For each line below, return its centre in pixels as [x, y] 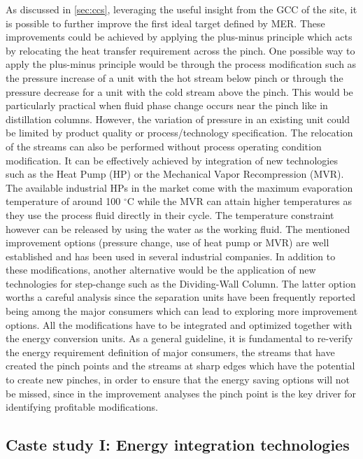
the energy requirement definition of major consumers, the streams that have [170, 352]
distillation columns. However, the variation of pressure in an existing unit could [178, 119]
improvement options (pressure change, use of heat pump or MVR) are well [168, 242]
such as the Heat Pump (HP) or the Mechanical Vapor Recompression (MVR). [175, 174]
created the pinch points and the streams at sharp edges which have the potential [180, 366]
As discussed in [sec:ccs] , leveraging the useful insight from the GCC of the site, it [181, 9]
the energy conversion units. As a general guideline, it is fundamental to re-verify [179, 338]
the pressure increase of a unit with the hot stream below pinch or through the [175, 77]
